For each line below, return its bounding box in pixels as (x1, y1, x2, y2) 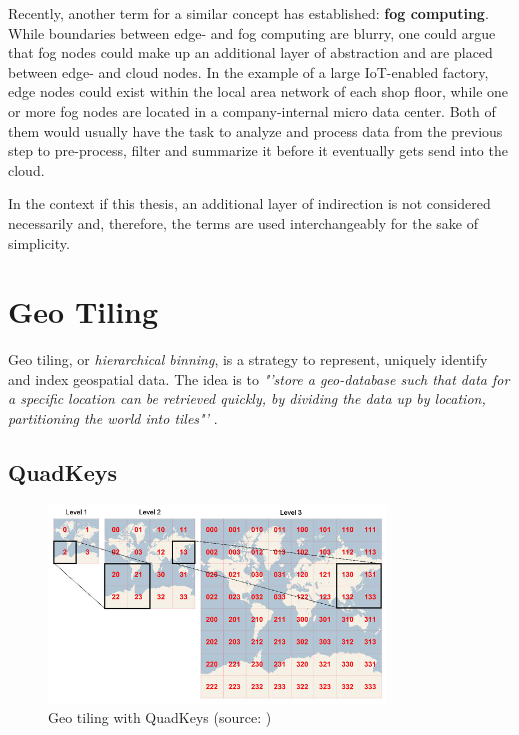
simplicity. (8, 232, 70, 253)
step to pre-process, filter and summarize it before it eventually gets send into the (8, 140, 508, 161)
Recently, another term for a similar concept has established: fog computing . (8, 3, 489, 23)
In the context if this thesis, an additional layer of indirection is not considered (8, 193, 491, 214)
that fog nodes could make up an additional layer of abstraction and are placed (8, 42, 493, 63)
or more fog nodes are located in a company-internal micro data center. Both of (8, 100, 496, 121)
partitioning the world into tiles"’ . (8, 408, 218, 429)
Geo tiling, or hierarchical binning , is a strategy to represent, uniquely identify (8, 349, 488, 370)
